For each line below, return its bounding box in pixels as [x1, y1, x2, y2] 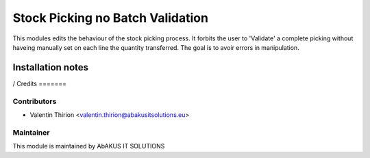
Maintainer [12, 127, 50, 137]
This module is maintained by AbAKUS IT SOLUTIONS [12, 142, 165, 150]
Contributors [12, 96, 57, 106]
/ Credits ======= [12, 79, 66, 88]
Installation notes [12, 62, 89, 73]
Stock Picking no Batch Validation [12, 10, 209, 25]
